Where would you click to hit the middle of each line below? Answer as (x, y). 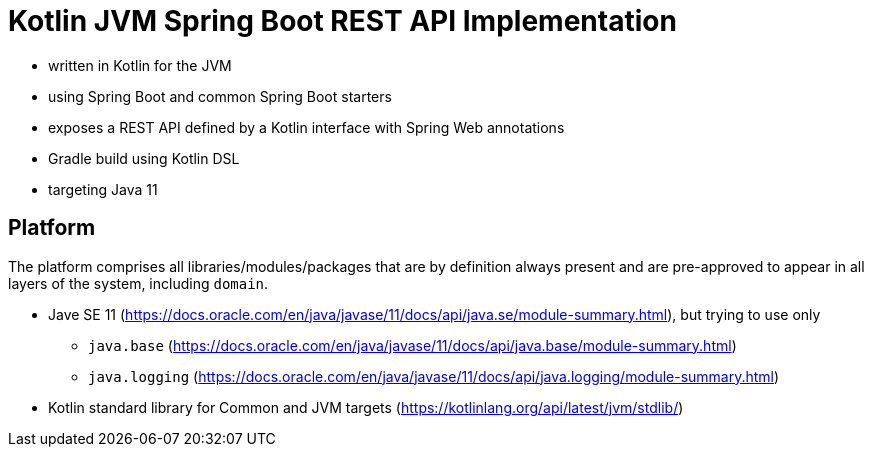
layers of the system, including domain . (138, 283)
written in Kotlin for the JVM (140, 65)
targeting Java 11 (103, 189)
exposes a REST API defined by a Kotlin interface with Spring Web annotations (306, 127)
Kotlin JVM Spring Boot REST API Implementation (342, 21)
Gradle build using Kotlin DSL (144, 158)
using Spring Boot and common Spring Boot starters (220, 96)
